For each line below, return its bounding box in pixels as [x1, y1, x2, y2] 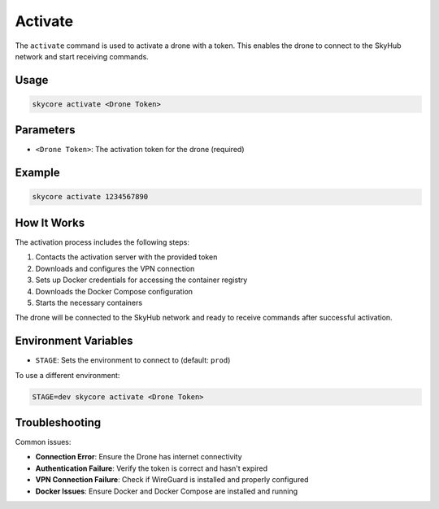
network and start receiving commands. [15, 51, 150, 61]
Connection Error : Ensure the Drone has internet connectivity [35, 452, 243, 462]
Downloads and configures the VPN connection [35, 263, 195, 273]
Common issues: [15, 437, 72, 447]
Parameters [15, 123, 76, 137]
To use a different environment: [15, 370, 120, 380]
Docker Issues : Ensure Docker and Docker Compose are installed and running [35, 486, 298, 496]
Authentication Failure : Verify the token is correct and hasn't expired [35, 463, 268, 473]
